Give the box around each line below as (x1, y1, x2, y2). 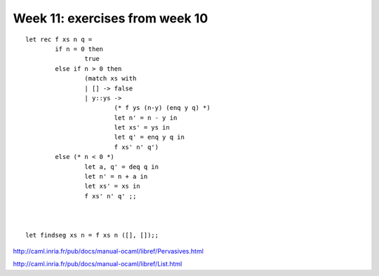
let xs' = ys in (114, 123, 170, 132)
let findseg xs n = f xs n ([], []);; (25, 231, 159, 240)
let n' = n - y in (114, 113, 178, 122)
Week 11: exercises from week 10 (13, 11, 208, 26)
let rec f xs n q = (25, 35, 93, 43)
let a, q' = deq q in (84, 163, 159, 171)
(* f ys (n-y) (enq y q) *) (114, 104, 211, 112)
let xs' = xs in (84, 182, 140, 191)
